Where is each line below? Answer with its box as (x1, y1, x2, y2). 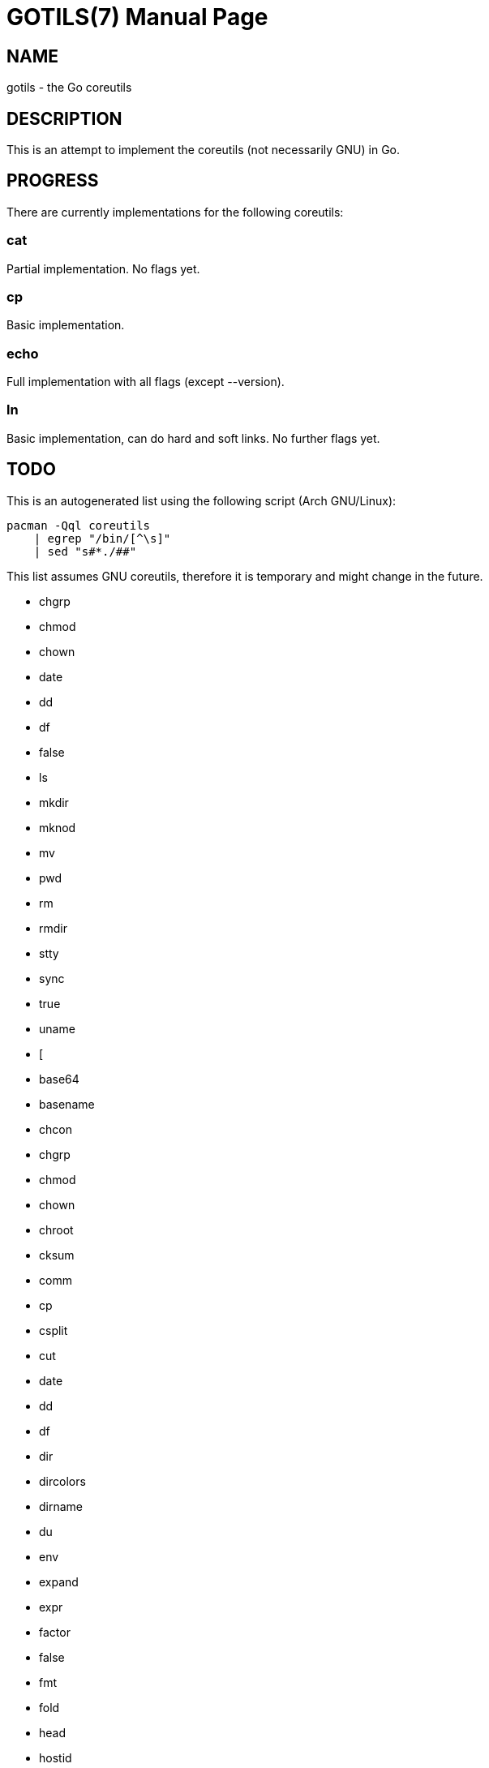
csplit (39, 1323, 68, 1337)
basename (39, 1096, 95, 1111)
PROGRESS (6, 170, 99, 191)
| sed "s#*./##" (33, 544, 137, 558)
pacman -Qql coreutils (6, 518, 151, 532)
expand (39, 1574, 79, 1589)
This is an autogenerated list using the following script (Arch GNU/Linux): (6, 493, 397, 508)
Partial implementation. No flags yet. (6, 261, 200, 276)
